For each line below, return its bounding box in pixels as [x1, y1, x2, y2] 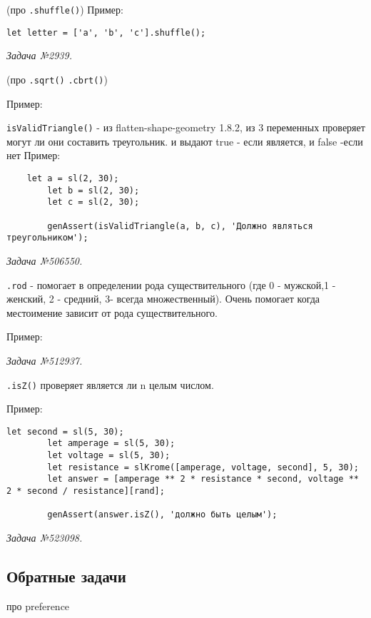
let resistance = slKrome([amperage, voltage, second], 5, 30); [47, 462, 359, 472]
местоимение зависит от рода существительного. [6, 305, 218, 320]
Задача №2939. [6, 48, 72, 63]
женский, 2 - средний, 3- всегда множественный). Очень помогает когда [6, 291, 320, 306]
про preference [6, 598, 70, 613]
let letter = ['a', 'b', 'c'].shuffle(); [6, 27, 206, 38]
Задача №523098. [6, 530, 83, 545]
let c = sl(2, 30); [47, 197, 140, 208]
